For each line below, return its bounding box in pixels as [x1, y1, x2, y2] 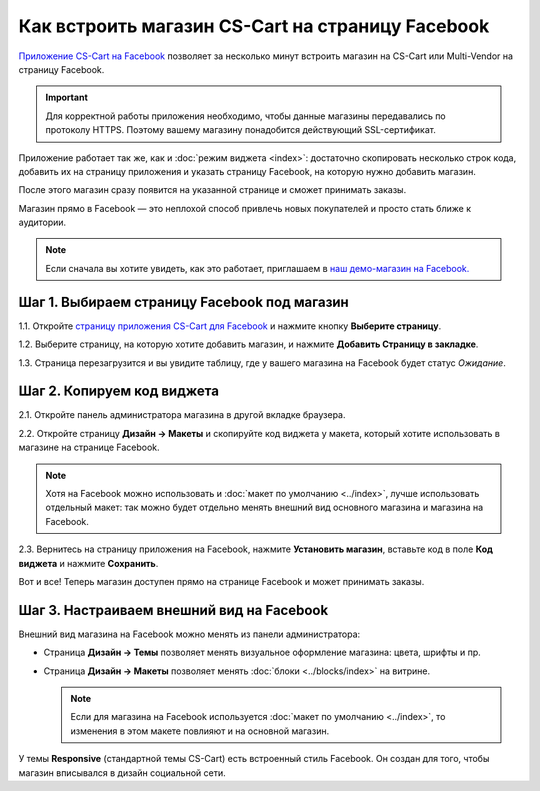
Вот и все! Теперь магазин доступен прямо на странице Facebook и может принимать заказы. [18, 575, 425, 587]
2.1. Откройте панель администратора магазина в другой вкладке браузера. [18, 409, 346, 421]
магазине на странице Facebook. [18, 441, 160, 454]
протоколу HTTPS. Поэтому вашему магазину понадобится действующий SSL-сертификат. [45, 124, 437, 136]
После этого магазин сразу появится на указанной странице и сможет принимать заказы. [18, 184, 407, 196]
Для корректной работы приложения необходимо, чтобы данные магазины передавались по [45, 110, 447, 122]
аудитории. [18, 216, 67, 229]
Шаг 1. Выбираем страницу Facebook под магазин [18, 293, 349, 310]
